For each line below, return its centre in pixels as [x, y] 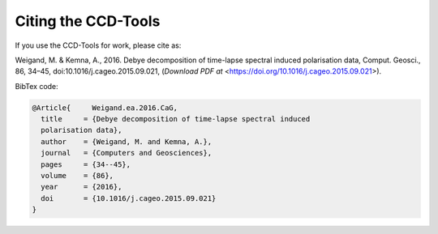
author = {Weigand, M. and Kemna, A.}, [127, 141]
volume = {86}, [77, 176]
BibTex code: [36, 86]
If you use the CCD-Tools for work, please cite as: [98, 45]
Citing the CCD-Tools [88, 21]
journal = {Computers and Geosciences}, [127, 153]
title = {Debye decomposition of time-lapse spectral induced [176, 119]
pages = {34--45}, [86, 164]
